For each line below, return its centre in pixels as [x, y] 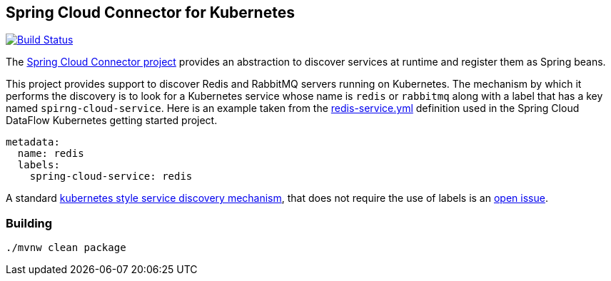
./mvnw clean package [66, 248]
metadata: [33, 142]
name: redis [51, 154]
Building [29, 223]
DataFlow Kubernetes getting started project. [112, 121]
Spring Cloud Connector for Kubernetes [150, 12]
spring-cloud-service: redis [111, 177]
